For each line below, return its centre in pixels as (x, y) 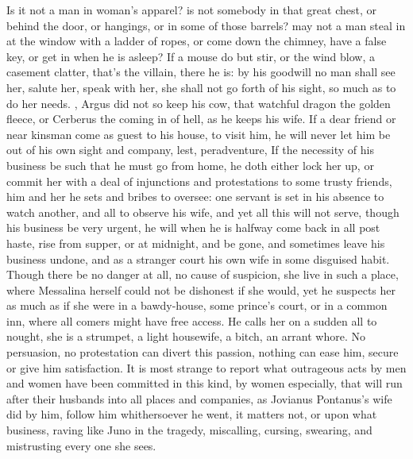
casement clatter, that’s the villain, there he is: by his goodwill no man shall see (201, 72)
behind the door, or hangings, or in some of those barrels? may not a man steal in (206, 25)
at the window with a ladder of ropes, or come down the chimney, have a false (197, 41)
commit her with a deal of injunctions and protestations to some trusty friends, (199, 181)
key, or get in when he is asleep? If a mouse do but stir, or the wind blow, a (191, 56)
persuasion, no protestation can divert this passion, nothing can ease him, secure (203, 352)
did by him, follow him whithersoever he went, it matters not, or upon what (192, 414)
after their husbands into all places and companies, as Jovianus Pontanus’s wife (199, 398)
